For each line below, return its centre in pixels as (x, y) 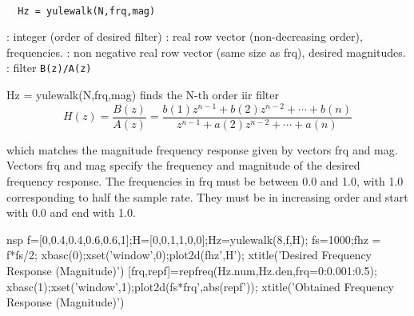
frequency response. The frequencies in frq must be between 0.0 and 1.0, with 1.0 (205, 181)
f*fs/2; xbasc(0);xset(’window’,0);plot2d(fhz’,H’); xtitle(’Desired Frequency (189, 255)
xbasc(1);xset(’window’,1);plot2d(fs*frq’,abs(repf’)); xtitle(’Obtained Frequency (200, 286)
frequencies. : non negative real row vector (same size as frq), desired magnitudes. (206, 52)
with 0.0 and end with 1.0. (71, 212)
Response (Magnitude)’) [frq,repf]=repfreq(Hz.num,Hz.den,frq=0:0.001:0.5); (192, 270)
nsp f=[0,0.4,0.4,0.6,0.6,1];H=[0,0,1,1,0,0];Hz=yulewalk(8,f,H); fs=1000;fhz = (194, 239)
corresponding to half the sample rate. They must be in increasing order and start (207, 196)
